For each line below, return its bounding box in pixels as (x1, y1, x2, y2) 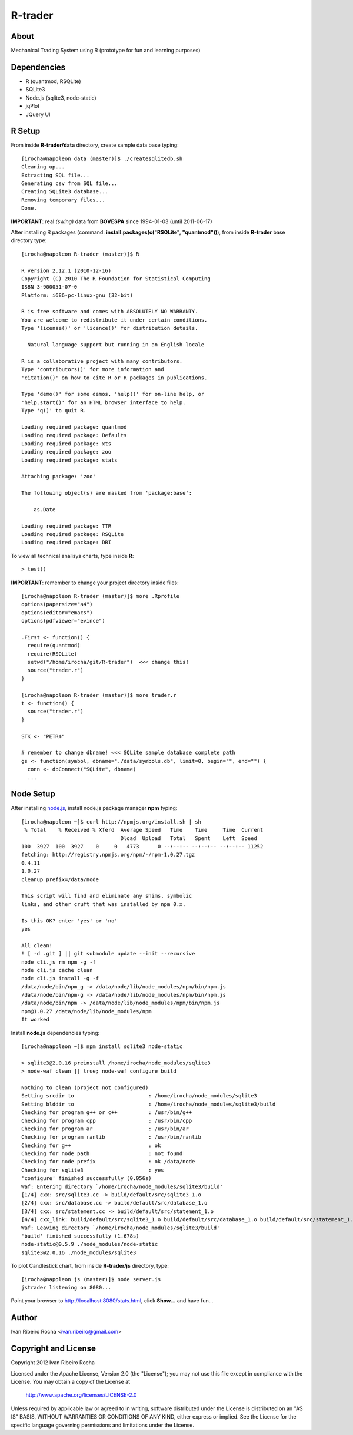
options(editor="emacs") (21, 609, 93, 616)
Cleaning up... (21, 164, 65, 170)
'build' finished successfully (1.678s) (21, 1233, 139, 1239)
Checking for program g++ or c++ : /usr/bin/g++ (21, 1109, 192, 1116)
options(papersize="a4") (21, 601, 93, 608)
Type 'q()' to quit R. (21, 407, 87, 414)
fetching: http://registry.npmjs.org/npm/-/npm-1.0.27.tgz (21, 851, 195, 858)
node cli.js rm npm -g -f (21, 958, 96, 966)
